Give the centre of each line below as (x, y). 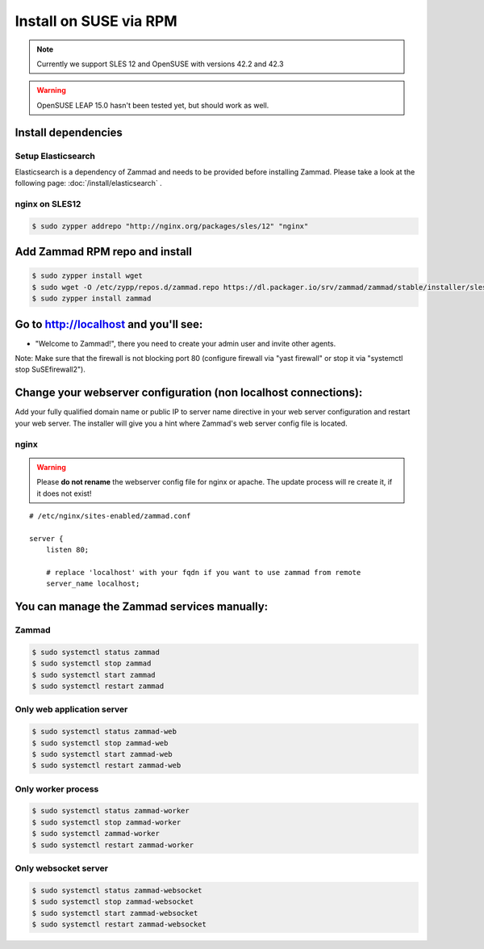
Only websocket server (62, 868)
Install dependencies (69, 132)
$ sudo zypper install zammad (92, 298)
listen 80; (67, 550)
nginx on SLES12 (48, 204)
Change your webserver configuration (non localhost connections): (189, 393)
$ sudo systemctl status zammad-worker (111, 811)
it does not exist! (64, 493)
